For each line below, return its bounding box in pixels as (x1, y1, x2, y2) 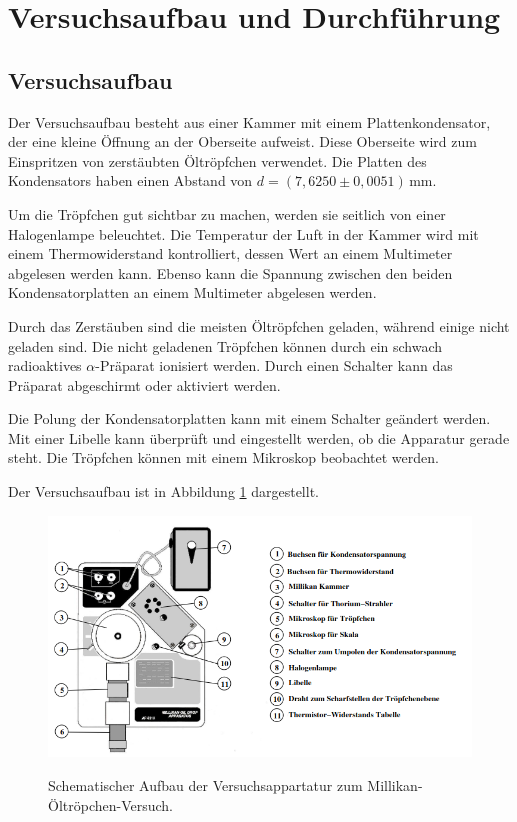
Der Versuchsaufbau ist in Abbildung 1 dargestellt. (8, 481, 319, 502)
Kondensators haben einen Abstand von (8, 170, 253, 191)
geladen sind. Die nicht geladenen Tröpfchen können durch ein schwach (8, 335, 443, 356)
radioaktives (8, 355, 82, 376)
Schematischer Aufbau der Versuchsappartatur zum (48, 775, 363, 796)
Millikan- (367, 775, 423, 796)
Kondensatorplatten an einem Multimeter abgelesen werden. (8, 282, 377, 303)
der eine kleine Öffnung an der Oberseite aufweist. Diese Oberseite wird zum (8, 131, 477, 152)
